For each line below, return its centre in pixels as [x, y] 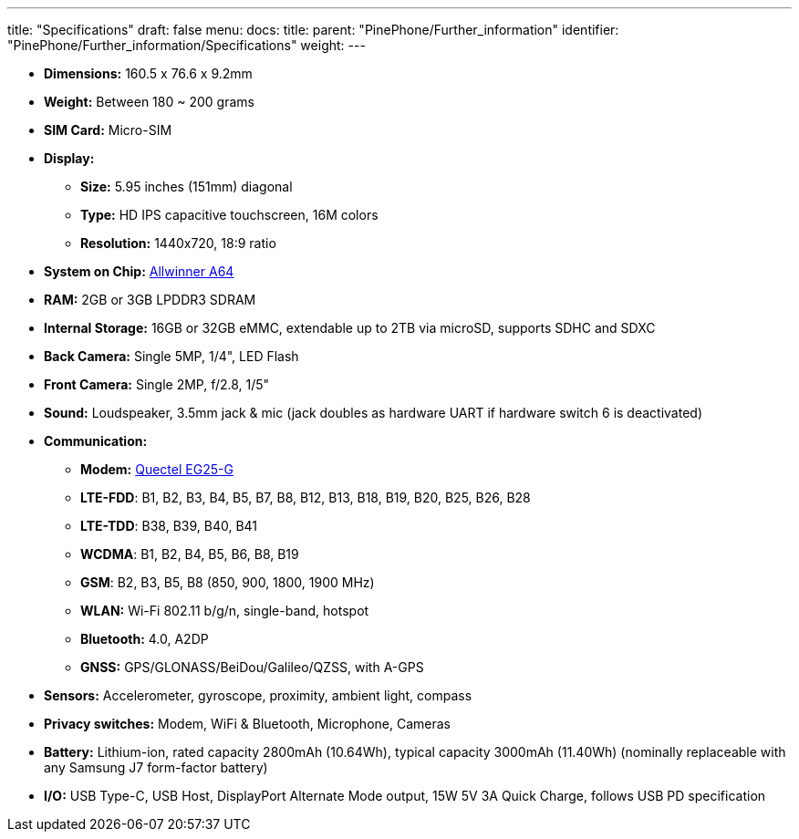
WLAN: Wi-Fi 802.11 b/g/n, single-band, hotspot [225, 611]
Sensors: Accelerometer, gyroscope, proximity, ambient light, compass [258, 695]
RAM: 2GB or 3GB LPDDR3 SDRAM [150, 300]
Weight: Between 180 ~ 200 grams [149, 102]
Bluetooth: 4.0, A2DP [145, 639]
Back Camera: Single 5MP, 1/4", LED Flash [171, 356]
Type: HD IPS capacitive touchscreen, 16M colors [229, 215]
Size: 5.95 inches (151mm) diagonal [187, 186]
